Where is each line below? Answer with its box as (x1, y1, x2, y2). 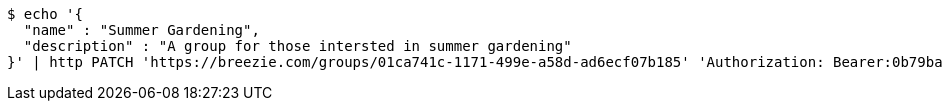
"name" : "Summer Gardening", (23, 22, 260, 38)
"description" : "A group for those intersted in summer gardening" (23, 38, 572, 54)
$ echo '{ (7, 6, 83, 22)
